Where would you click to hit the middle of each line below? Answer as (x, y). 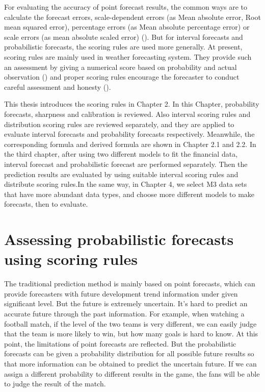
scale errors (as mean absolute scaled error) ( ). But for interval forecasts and (124, 36)
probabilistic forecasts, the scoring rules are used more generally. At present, (123, 47)
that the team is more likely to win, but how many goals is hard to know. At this (131, 334)
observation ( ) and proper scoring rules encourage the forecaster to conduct (122, 77)
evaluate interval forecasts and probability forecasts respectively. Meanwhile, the (129, 134)
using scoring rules (71, 259)
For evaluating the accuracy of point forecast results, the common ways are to (126, 7)
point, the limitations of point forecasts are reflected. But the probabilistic (120, 343)
